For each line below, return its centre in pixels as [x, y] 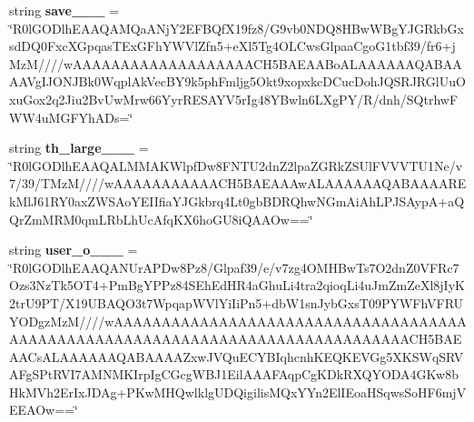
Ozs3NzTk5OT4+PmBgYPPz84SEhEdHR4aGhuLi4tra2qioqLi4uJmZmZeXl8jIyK [237, 285]
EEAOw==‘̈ [44, 410]
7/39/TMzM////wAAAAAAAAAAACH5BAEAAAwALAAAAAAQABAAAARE [238, 183]
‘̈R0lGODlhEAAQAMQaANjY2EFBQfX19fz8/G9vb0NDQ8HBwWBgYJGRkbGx [237, 28]
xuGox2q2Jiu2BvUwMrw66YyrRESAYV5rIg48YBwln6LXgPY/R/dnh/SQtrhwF [234, 99]
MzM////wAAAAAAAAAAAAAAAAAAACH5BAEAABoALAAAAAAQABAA [236, 63]
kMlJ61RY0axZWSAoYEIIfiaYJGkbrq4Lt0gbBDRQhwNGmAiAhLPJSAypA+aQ [237, 201]
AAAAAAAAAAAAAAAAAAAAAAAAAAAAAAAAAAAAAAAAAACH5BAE [236, 339]
